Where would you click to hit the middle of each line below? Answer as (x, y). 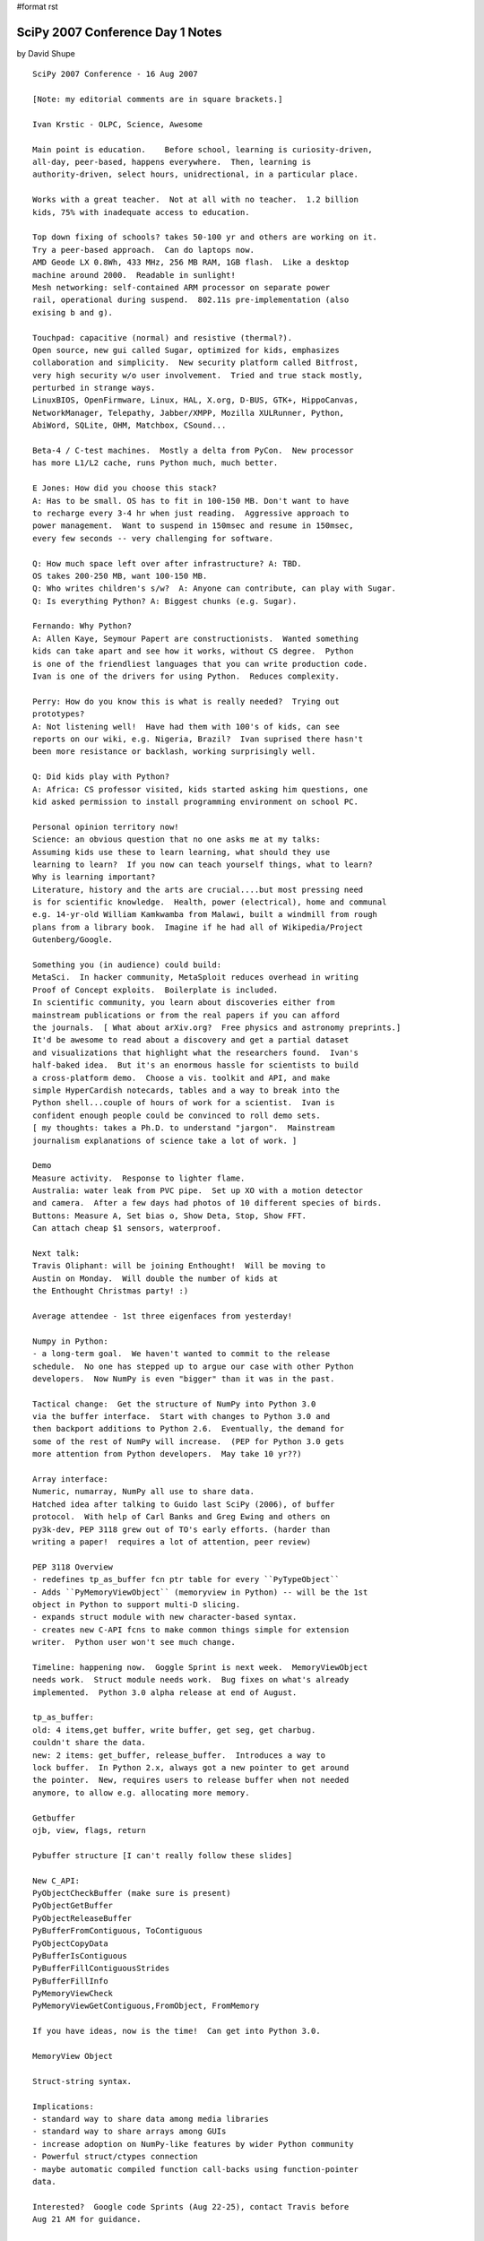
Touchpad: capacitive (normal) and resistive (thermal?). (163, 337)
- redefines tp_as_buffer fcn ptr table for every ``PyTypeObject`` (186, 1579)
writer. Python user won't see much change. (134, 1642)
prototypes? (59, 714)
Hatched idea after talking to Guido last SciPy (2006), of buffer (184, 1504)
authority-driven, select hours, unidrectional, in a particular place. (195, 174)
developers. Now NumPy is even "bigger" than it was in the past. (184, 1379)
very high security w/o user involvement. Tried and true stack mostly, (198, 375)
